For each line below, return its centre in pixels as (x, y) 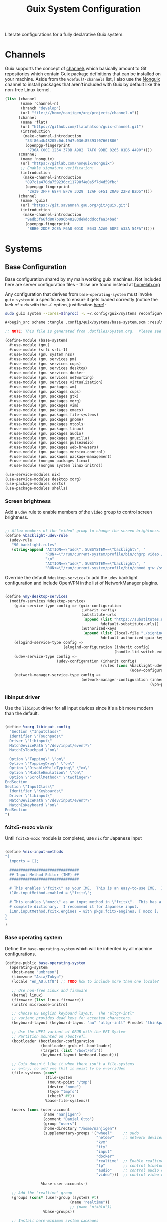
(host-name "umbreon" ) (35, 972)
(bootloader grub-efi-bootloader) (76, 1046)
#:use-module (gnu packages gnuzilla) (50, 438)
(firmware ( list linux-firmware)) (47, 1000)
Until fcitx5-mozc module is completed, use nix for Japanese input (74, 838)
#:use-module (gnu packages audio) (46, 433)
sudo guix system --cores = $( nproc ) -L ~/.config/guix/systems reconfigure (84, 313)
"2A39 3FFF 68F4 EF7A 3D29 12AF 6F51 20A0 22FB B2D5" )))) (90, 191)
